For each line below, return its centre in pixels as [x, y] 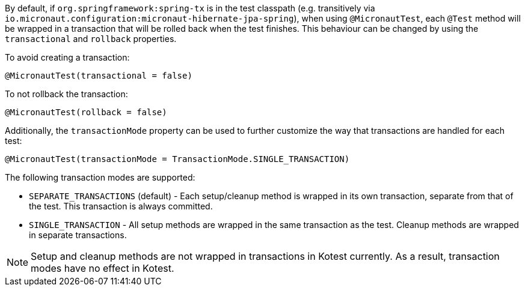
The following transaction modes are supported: [100, 177]
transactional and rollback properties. [91, 39]
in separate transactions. [78, 235]
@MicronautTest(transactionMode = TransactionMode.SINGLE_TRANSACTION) [177, 159]
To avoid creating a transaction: [67, 57]
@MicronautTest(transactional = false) [99, 76]
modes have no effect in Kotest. [103, 268]
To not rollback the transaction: [66, 94]
